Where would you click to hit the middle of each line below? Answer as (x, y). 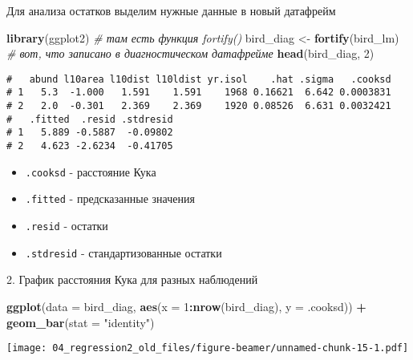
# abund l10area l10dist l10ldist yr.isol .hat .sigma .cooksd (199, 79)
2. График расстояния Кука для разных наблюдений (132, 279)
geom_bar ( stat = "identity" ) (81, 322)
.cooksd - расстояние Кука (91, 171)
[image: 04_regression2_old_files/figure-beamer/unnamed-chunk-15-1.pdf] (208, 348)
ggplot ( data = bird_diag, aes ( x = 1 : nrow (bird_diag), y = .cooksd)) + (186, 306)
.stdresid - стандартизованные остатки (123, 252)
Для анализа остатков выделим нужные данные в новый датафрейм (171, 10)
